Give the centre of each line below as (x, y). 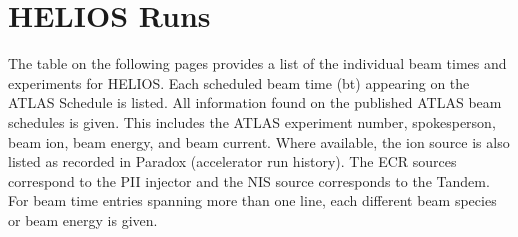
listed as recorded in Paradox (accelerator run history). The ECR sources (232, 161)
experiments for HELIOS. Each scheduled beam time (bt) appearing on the (239, 82)
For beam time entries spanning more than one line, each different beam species (252, 200)
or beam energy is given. (83, 219)
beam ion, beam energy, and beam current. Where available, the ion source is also (259, 141)
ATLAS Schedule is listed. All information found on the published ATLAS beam (255, 102)
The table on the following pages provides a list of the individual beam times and (257, 63)
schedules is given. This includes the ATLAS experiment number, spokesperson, (252, 121)
